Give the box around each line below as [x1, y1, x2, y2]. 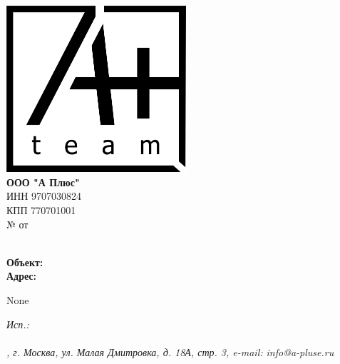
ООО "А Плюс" [6, 174, 80, 189]
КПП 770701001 [6, 202, 76, 217]
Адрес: [6, 268, 37, 283]
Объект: [6, 254, 43, 269]
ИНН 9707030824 [6, 188, 81, 203]
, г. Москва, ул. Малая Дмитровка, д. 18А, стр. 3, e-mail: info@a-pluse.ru [6, 344, 334, 359]
